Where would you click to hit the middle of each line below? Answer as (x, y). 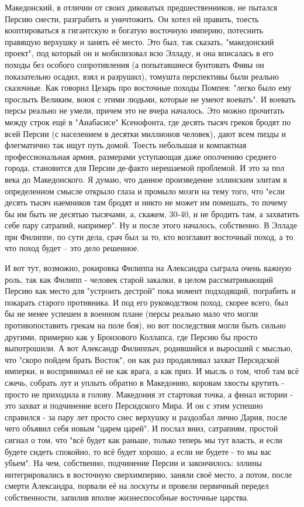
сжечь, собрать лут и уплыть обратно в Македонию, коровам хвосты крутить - (145, 382)
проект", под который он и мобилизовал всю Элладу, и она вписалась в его (139, 53)
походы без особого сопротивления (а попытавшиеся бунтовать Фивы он (134, 64)
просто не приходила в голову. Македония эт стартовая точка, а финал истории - (149, 394)
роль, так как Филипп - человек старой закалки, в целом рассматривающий (139, 279)
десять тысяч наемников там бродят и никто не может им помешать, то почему (146, 202)
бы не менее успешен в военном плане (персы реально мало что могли (132, 314)
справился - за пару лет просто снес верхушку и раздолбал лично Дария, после (146, 417)
